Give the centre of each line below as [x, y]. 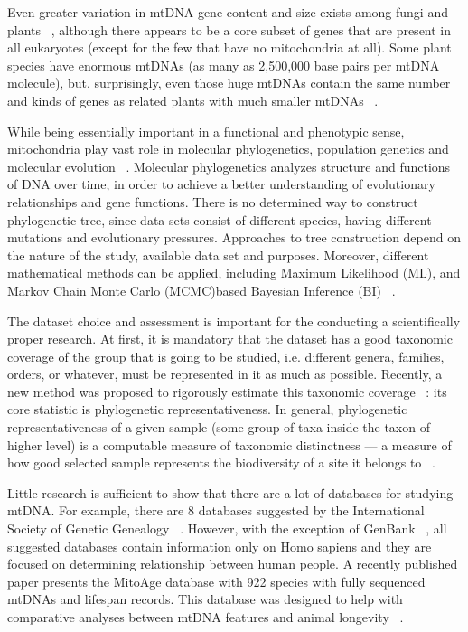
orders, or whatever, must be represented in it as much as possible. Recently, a [225, 374]
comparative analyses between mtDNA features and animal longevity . [206, 617]
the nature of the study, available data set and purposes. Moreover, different [218, 255]
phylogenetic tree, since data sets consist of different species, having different [220, 219]
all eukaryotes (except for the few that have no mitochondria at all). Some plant [229, 47]
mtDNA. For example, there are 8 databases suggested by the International [216, 510]
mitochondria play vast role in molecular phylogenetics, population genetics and [228, 149]
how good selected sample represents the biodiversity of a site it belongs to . [221, 462]
